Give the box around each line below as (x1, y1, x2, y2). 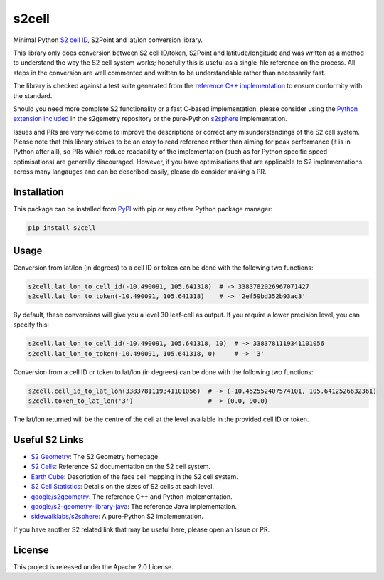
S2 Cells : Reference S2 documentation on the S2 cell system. (31, 463, 211, 471)
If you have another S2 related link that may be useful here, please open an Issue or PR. (13, 525, 270, 534)
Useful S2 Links (13, 433, 85, 445)
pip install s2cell (28, 224, 96, 232)
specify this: (13, 320, 50, 329)
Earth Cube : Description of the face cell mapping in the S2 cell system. (31, 472, 238, 480)
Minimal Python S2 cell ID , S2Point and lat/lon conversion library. (13, 36, 203, 44)
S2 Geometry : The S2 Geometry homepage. (31, 453, 160, 460)
